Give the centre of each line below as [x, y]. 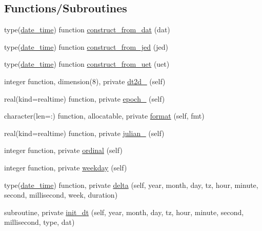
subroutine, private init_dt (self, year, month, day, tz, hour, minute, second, [124, 212]
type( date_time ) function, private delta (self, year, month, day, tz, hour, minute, [131, 185]
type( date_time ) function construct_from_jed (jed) [86, 46]
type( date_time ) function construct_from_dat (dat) [87, 30]
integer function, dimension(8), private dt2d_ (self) [85, 81]
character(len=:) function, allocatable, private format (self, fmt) [104, 116]
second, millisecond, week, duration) [61, 195]
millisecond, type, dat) [39, 222]
